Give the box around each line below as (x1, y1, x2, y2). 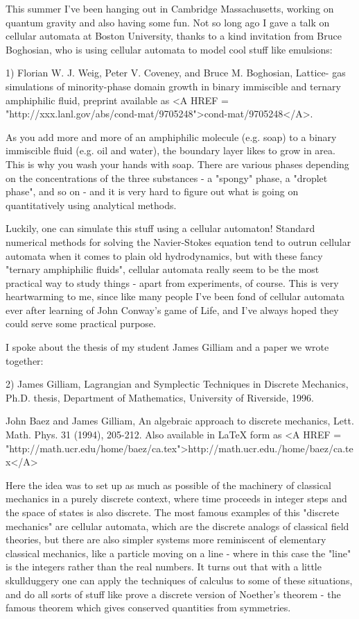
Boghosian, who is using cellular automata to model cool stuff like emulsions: (6, 42, 333, 56)
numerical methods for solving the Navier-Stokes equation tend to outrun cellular (6, 234, 351, 249)
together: (6, 353, 44, 368)
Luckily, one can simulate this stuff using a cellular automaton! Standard (6, 221, 315, 236)
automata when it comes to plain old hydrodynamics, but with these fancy (6, 248, 323, 263)
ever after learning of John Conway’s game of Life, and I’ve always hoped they (6, 302, 339, 317)
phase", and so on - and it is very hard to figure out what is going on (6, 184, 299, 199)
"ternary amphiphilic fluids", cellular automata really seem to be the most (6, 262, 319, 277)
